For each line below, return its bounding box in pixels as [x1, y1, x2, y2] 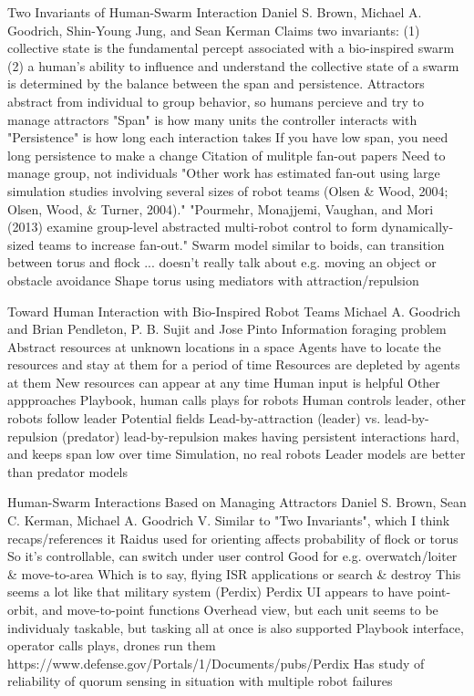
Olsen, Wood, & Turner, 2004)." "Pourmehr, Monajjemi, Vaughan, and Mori [7, 199, 434, 218]
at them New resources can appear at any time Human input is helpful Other [7, 372, 440, 391]
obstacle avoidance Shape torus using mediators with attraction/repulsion [7, 270, 419, 289]
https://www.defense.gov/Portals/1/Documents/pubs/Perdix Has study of [7, 653, 425, 672]
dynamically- [381, 217, 454, 236]
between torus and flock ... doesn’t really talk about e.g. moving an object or [7, 253, 437, 272]
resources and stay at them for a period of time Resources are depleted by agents [7, 355, 460, 374]
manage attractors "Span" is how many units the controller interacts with [7, 109, 417, 129]
